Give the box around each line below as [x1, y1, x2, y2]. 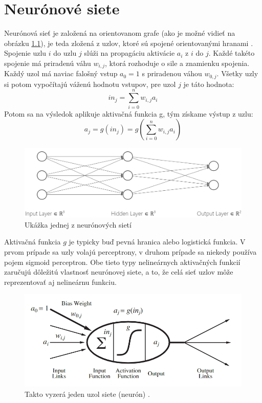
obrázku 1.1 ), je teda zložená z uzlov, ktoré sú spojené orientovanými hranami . [4, 37, 253, 48]
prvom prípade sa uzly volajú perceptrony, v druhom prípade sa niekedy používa [4, 247, 257, 257]
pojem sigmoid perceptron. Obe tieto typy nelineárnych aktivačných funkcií [4, 256, 241, 267]
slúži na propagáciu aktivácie [84, 48, 175, 58]
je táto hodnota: [183, 78, 234, 89]
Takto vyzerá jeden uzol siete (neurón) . [25, 388, 150, 399]
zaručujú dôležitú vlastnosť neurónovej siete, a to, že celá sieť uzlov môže [4, 266, 233, 277]
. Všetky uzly [216, 68, 258, 79]
